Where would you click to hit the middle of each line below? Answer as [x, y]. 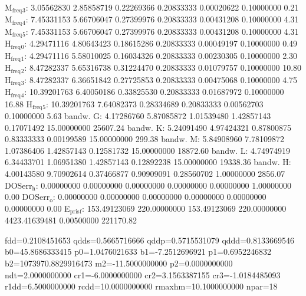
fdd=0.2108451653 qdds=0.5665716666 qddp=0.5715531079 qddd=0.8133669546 [149, 240]
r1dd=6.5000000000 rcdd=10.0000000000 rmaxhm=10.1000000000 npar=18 [141, 286]
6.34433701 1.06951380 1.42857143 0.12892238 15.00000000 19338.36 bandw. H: [148, 162]
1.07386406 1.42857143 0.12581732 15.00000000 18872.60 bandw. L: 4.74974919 [147, 150]
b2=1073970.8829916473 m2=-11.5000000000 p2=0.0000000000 [119, 263]
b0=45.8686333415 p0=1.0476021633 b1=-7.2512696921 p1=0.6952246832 [138, 251]
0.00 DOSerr [27, 197]
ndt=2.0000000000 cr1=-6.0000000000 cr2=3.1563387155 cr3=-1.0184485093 [143, 274]
